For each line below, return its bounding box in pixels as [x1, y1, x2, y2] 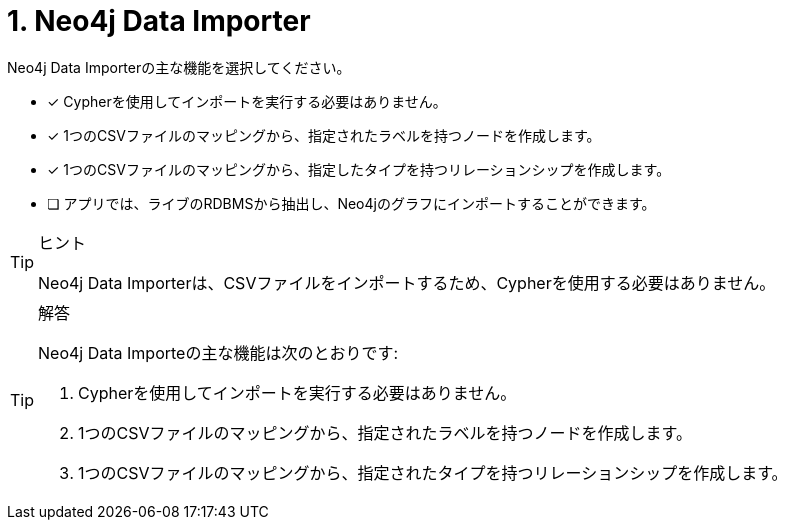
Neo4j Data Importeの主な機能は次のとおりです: [38, 342, 399, 363]
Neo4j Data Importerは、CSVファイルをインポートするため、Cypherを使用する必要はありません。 [38, 272, 776, 293]
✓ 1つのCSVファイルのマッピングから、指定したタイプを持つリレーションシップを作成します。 [47, 160, 671, 178]
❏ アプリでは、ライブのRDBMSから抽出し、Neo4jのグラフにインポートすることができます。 [47, 194, 656, 212]
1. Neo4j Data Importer [7, 4, 311, 38]
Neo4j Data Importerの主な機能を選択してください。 [7, 58, 351, 76]
